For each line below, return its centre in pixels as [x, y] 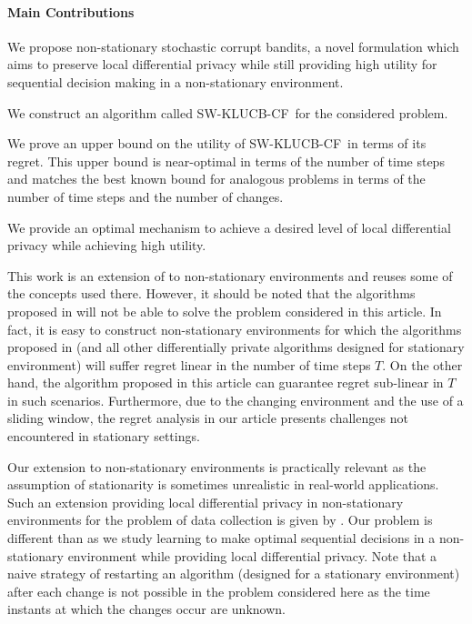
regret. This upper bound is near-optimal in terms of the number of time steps [226, 161]
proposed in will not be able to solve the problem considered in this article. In [225, 311]
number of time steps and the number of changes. [146, 196]
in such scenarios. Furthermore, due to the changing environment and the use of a [236, 400]
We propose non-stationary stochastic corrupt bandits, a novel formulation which [233, 46]
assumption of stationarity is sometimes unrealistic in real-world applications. [223, 484]
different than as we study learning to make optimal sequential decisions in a [221, 538]
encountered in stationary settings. [104, 436]
